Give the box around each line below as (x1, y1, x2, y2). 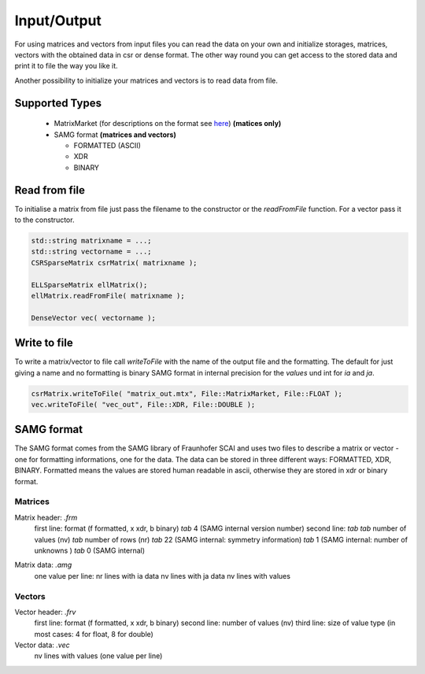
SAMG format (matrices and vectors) (54, 130, 176, 139)
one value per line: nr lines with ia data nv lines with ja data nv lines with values (34, 571, 291, 580)
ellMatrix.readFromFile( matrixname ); (31, 291, 185, 300)
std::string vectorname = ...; (31, 247, 153, 256)
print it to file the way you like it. (14, 61, 118, 71)
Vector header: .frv (14, 607, 76, 617)
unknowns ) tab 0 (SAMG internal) (34, 546, 146, 555)
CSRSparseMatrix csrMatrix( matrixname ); (31, 258, 198, 267)
